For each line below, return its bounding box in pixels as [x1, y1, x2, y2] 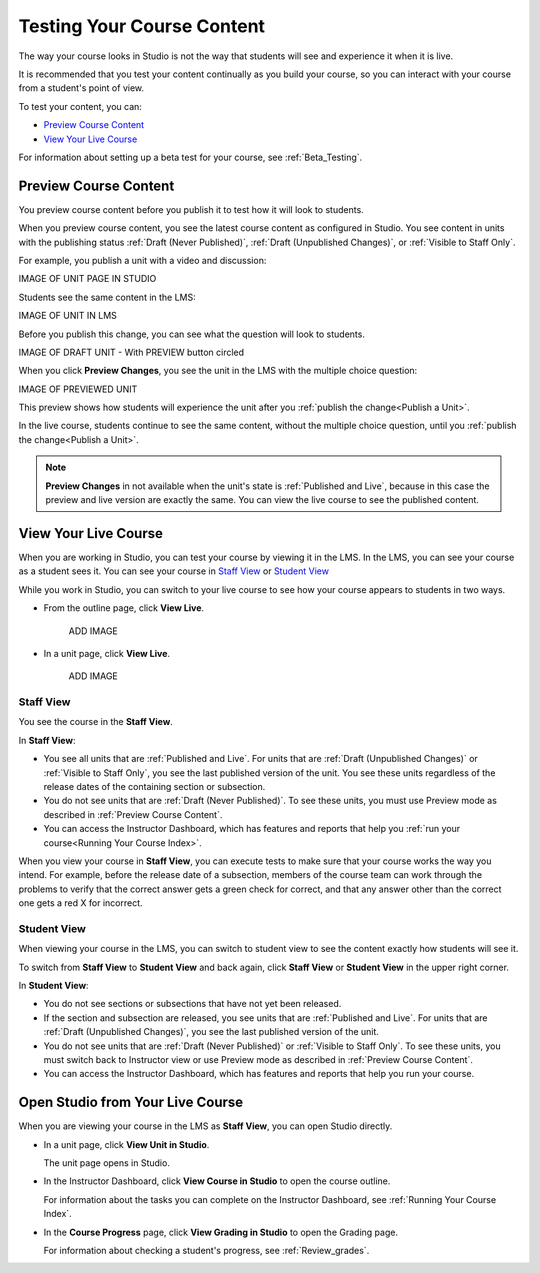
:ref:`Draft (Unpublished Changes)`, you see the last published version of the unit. [43, 1026, 380, 1038]
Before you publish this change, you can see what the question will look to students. [18, 328, 365, 340]
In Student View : [18, 980, 89, 992]
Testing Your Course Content [18, 15, 265, 37]
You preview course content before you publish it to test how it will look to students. [18, 203, 364, 215]
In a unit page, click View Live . [43, 647, 170, 659]
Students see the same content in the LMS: [18, 291, 197, 303]
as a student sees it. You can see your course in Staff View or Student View [18, 565, 330, 577]
